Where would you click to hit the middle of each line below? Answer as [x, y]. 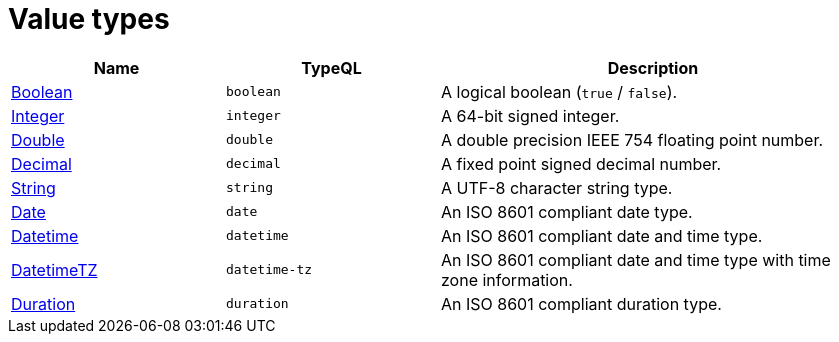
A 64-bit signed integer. [530, 115]
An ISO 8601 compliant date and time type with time [636, 259]
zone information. [507, 279]
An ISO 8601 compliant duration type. [581, 303]
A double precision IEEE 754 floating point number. [632, 139]
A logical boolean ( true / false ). [559, 91]
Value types [89, 19]
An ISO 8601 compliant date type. [567, 211]
